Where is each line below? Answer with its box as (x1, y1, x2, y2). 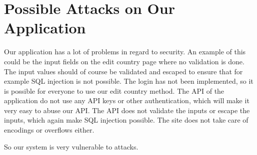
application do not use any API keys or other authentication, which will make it (4, 95, 249, 106)
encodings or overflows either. (4, 125, 94, 135)
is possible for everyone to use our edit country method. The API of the (4, 85, 224, 96)
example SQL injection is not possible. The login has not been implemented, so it (4, 76, 253, 86)
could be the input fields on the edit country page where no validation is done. (4, 56, 244, 66)
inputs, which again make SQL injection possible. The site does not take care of (4, 115, 248, 125)
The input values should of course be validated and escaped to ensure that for (4, 66, 243, 76)
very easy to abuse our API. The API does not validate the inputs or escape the (4, 105, 250, 115)
